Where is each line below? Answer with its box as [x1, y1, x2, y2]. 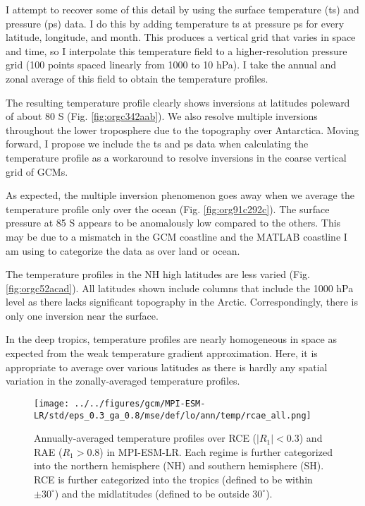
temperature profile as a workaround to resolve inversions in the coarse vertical [6, 150, 347, 164]
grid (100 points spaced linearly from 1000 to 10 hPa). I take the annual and [6, 57, 337, 72]
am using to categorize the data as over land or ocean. [6, 243, 240, 258]
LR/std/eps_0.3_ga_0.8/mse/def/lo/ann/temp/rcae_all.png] [34, 410, 311, 421]
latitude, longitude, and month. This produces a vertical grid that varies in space [6, 30, 356, 44]
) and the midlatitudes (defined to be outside [54, 486, 249, 500]
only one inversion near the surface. [6, 308, 159, 323]
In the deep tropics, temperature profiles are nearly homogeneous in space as [6, 332, 337, 347]
